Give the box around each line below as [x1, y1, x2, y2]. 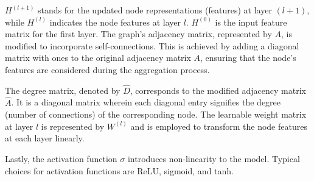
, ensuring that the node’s [200, 51, 296, 64]
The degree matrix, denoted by [5, 83, 120, 96]
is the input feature [215, 15, 287, 28]
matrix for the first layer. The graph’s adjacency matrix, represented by [5, 27, 272, 40]
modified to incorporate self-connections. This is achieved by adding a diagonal [5, 39, 299, 52]
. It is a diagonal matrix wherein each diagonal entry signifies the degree [11, 96, 281, 108]
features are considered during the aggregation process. [5, 63, 210, 76]
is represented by [41, 119, 105, 132]
